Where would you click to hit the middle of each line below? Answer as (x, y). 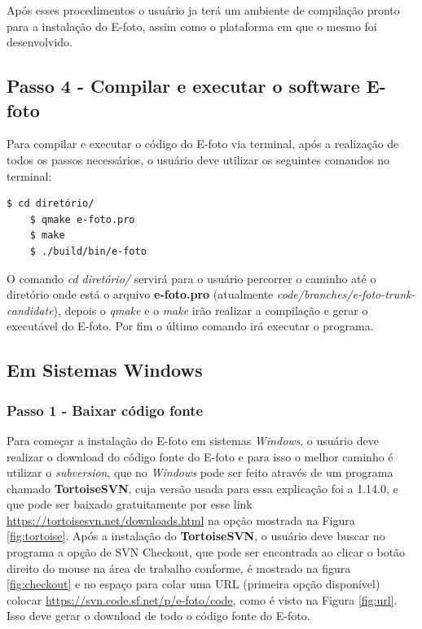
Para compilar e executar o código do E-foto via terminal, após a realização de (203, 144)
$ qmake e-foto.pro (82, 219)
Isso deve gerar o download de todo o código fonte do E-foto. (158, 616)
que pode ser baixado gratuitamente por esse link (130, 504)
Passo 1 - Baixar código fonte (105, 410)
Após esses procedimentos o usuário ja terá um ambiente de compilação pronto (203, 10)
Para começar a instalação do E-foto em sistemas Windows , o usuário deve (193, 440)
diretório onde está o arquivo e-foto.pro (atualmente (140, 294)
